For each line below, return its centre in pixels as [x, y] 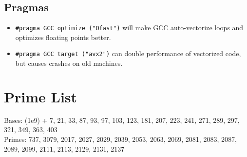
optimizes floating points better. [63, 37]
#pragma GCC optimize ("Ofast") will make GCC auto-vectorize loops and [129, 28]
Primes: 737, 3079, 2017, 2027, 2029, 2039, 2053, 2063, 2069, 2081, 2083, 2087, [120, 139]
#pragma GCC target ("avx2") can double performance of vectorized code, [128, 53]
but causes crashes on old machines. [69, 63]
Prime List [41, 96]
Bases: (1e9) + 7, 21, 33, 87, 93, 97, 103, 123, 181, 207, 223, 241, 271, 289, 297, [122, 120]
